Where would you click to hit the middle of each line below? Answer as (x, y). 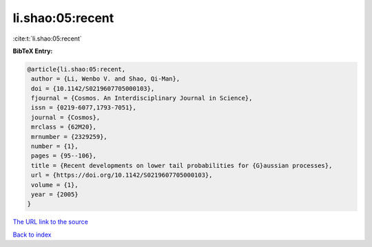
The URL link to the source (51, 222)
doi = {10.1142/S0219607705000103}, (93, 88)
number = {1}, (55, 147)
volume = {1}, (55, 185)
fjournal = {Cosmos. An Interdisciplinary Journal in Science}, (142, 98)
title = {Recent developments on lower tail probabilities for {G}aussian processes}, (182, 165)
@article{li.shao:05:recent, (76, 69)
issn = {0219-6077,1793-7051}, (84, 108)
